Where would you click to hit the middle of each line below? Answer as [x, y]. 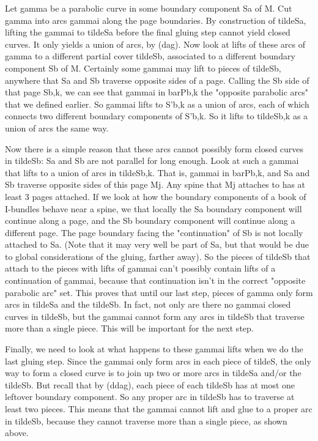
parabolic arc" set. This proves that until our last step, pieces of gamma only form [159, 292]
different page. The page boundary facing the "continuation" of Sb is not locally [154, 232]
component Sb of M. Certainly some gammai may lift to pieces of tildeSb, [143, 68]
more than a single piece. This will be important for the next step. [129, 328]
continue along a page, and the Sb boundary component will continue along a [150, 220]
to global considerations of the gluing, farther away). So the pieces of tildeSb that [158, 256]
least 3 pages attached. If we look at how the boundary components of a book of [156, 196]
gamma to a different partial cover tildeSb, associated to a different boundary [150, 56]
